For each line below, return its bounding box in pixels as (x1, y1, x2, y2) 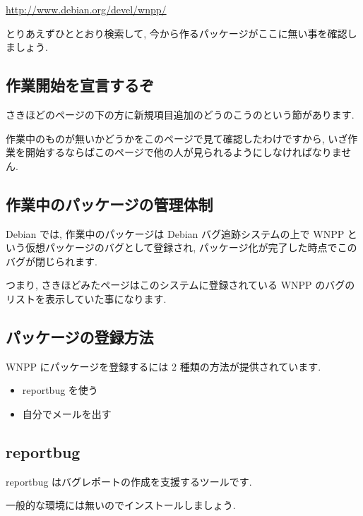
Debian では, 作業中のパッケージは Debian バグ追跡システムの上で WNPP (6, 226, 345, 241)
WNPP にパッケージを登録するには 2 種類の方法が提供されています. (6, 359, 321, 373)
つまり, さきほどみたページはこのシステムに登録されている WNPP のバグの (6, 277, 355, 292)
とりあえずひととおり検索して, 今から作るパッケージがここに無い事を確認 (6, 25, 347, 40)
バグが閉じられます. (6, 253, 97, 268)
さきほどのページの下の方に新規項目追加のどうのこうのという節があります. (6, 107, 355, 121)
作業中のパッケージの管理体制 (6, 193, 213, 215)
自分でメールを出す (22, 406, 112, 421)
